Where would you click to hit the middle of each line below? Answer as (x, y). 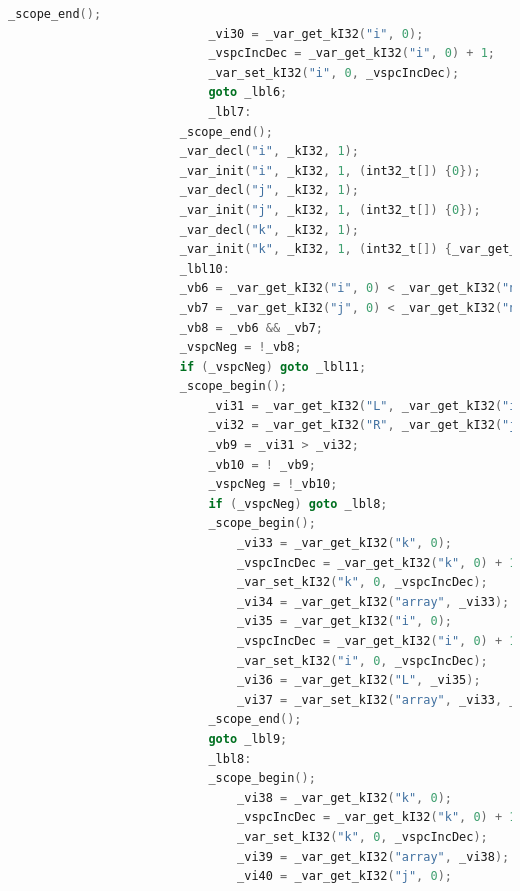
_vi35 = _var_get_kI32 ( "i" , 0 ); (344, 621)
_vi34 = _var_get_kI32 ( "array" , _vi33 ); (373, 601)
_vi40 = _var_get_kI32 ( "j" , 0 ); (344, 876)
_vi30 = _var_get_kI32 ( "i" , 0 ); (316, 33)
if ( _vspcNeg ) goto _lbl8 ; (298, 503)
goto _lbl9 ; (248, 738)
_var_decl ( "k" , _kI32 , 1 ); (269, 229)
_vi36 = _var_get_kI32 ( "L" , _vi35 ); (359, 680)
